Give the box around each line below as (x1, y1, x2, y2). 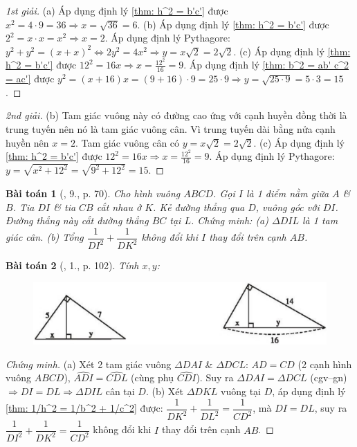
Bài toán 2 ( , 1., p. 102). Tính (6, 258, 139, 273)
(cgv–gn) (310, 370, 347, 385)
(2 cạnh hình (297, 356, 352, 371)
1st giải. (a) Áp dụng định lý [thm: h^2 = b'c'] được (6, 3, 228, 17)
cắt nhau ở (96, 199, 142, 214)
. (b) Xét (145, 384, 183, 399)
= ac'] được (6, 71, 55, 86)
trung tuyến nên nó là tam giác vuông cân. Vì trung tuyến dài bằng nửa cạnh (6, 122, 336, 136)
